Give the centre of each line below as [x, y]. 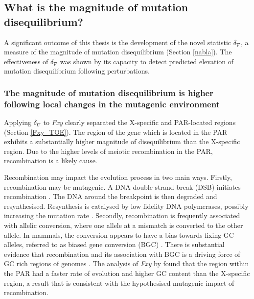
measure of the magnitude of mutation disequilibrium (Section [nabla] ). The [118, 52]
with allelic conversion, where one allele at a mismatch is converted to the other [124, 225]
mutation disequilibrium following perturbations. [77, 71]
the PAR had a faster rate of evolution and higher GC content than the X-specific [127, 273]
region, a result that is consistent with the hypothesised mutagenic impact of [119, 283]
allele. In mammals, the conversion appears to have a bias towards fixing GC [119, 235]
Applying [18, 122]
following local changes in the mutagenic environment [112, 104]
